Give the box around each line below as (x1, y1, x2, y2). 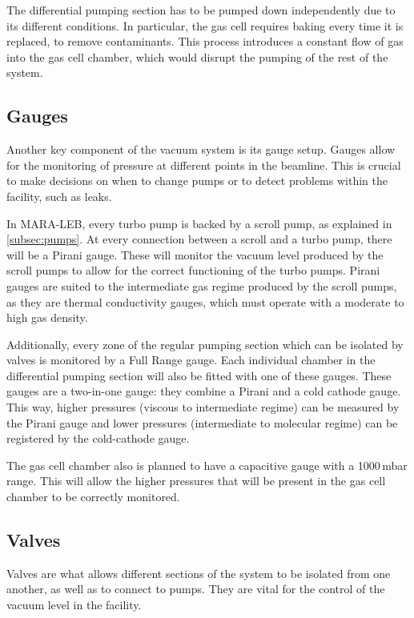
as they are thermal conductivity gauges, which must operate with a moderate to (6, 293, 404, 310)
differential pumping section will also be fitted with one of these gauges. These (6, 367, 392, 383)
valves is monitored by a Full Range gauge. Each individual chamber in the (6, 351, 376, 368)
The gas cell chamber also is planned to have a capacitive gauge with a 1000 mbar (6, 456, 408, 473)
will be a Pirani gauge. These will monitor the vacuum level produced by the (6, 246, 384, 263)
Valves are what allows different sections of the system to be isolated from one (6, 564, 391, 581)
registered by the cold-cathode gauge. (6, 430, 190, 447)
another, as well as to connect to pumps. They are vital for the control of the (6, 580, 385, 597)
